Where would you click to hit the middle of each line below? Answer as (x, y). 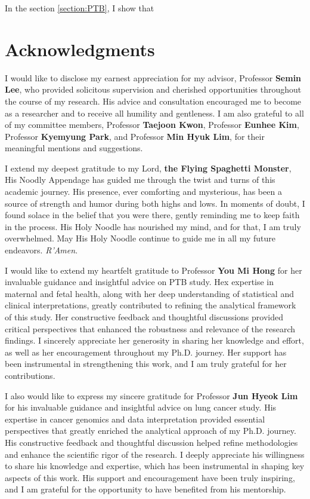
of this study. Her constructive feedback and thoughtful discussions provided (144, 317)
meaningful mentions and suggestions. (74, 148)
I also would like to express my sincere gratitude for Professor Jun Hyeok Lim (151, 395)
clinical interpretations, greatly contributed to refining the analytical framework (151, 305)
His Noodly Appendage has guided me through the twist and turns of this (140, 180)
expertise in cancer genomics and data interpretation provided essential (135, 419)
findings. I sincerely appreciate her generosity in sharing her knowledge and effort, (154, 340)
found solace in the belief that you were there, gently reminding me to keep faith (152, 215)
